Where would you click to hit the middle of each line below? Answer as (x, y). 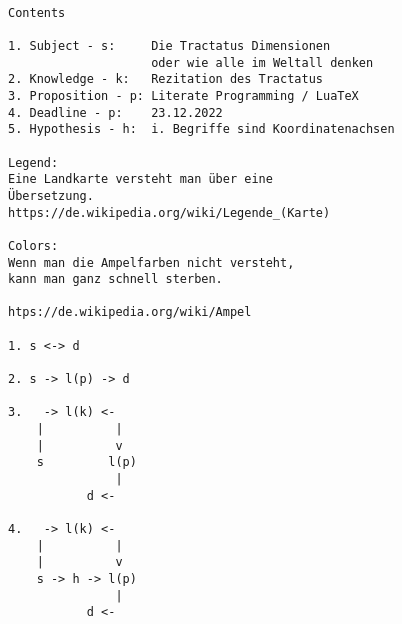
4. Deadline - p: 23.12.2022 (115, 112)
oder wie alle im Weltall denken (262, 62)
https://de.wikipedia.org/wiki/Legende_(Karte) (169, 212)
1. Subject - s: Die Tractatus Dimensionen (169, 45)
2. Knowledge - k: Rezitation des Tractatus (165, 79)
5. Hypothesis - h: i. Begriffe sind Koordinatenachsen (201, 129)
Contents (37, 12)
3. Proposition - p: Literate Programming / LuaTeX (183, 95)
